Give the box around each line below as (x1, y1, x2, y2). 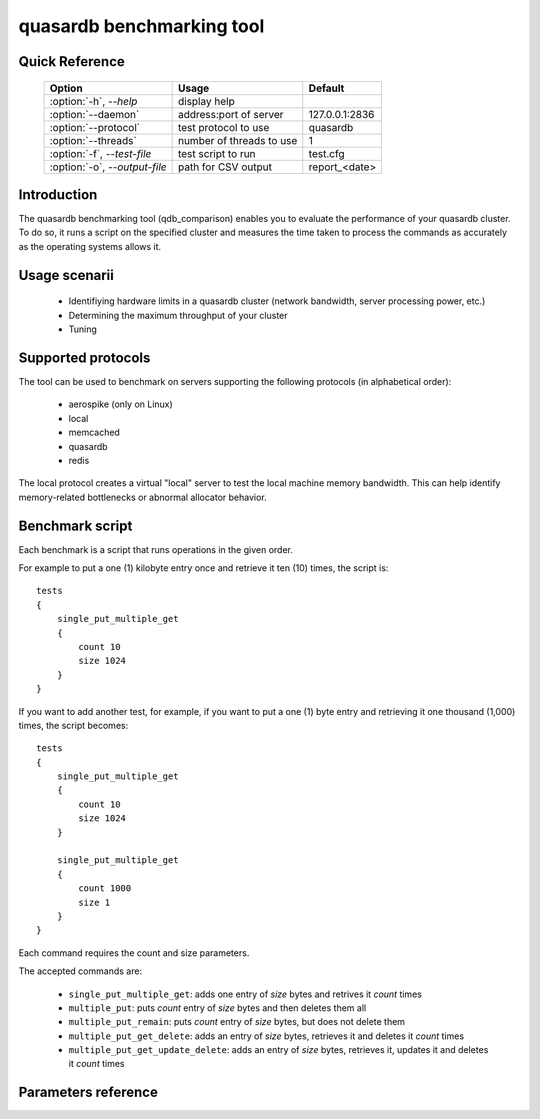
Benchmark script (18, 517, 133, 534)
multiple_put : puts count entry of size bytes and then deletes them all (68, 1001, 367, 1014)
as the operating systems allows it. (18, 240, 162, 252)
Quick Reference (18, 53, 125, 70)
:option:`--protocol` (49, 120, 140, 134)
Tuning (68, 323, 97, 335)
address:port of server (177, 107, 284, 121)
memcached (68, 426, 120, 439)
